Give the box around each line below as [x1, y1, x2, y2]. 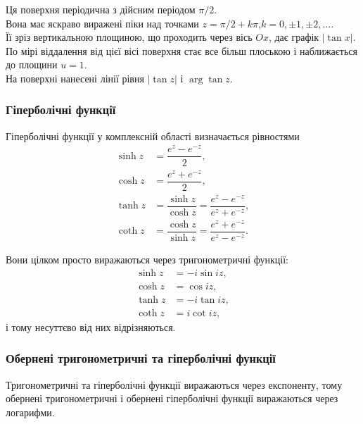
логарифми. [6, 404, 55, 419]
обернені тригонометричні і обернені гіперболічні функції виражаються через [6, 391, 338, 406]
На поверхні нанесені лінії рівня [6, 70, 144, 85]
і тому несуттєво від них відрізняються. [6, 319, 176, 334]
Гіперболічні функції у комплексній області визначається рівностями [6, 128, 300, 143]
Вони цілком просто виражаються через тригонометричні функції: [6, 252, 288, 267]
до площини [6, 57, 58, 72]
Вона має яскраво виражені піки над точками [6, 15, 199, 30]
